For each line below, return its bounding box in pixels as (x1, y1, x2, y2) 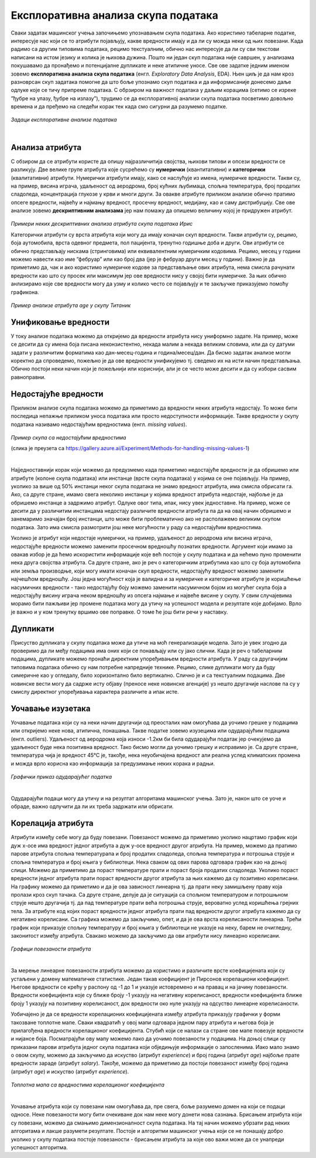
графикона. (11, 288, 39, 295)
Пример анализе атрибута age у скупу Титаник (11, 302, 131, 309)
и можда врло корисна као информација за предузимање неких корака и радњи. (11, 759, 215, 767)
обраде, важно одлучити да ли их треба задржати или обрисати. (11, 803, 174, 810)
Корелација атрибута (11, 818, 94, 829)
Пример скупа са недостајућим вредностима (11, 434, 126, 441)
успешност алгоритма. (11, 1144, 68, 1151)
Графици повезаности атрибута (11, 945, 91, 952)
